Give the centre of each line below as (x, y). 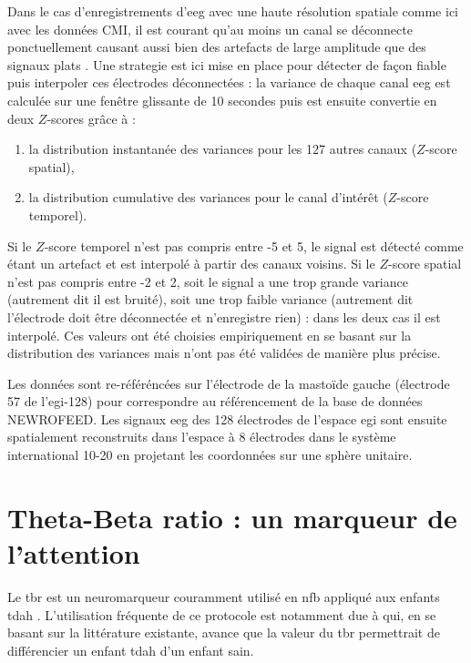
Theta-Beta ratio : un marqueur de (232, 517)
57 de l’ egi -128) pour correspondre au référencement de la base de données (215, 401)
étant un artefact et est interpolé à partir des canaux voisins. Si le (191, 264)
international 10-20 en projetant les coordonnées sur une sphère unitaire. (210, 455)
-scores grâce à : (91, 118)
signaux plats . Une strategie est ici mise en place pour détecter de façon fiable (227, 64)
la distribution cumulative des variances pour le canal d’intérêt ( (208, 197)
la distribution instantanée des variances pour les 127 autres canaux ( (223, 149)
